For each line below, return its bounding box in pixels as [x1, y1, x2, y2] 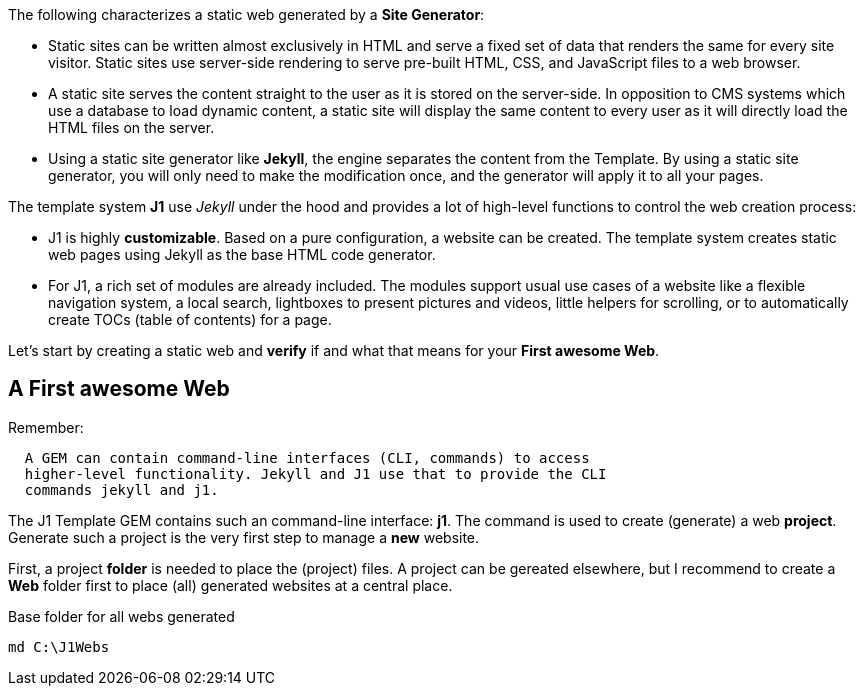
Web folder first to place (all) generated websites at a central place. [8, 576, 453, 594]
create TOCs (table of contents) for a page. [48, 311, 332, 328]
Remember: [8, 418, 84, 436]
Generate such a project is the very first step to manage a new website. [8, 528, 480, 546]
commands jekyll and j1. [24, 481, 219, 498]
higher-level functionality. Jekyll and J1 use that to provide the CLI [24, 465, 607, 482]
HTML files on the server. [48, 119, 215, 136]
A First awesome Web [8, 376, 230, 402]
